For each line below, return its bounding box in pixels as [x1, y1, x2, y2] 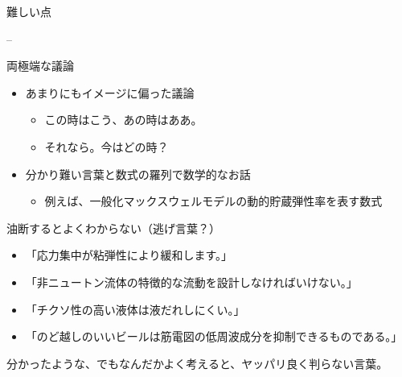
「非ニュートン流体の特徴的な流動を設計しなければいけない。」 [25, 273, 358, 290]
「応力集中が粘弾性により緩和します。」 [25, 246, 233, 263]
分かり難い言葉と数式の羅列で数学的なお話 [25, 165, 251, 182]
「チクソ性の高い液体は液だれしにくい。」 [25, 300, 245, 317]
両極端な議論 [6, 57, 74, 74]
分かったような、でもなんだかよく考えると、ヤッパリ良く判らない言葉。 [6, 354, 388, 371]
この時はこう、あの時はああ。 [44, 111, 203, 128]
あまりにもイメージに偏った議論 [25, 84, 195, 101]
